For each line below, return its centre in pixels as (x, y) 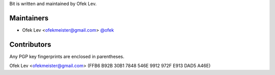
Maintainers (29, 18)
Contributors (30, 45)
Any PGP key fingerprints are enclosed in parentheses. (67, 56)
